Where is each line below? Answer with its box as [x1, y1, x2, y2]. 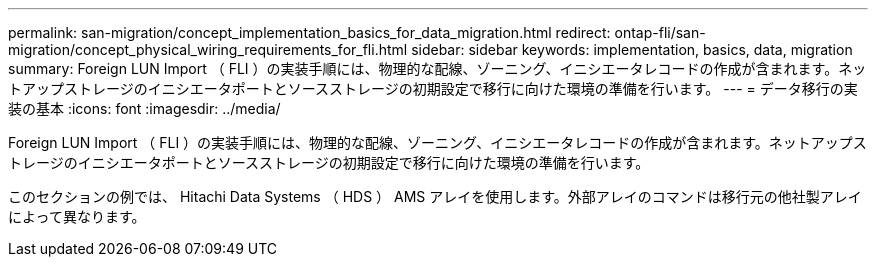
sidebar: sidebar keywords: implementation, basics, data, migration [411, 41, 853, 58]
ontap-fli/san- [614, 24, 706, 41]
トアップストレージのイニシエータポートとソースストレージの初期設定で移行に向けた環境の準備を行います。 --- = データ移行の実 [8, 80, 858, 97]
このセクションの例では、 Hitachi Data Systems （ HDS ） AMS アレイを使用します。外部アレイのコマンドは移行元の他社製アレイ [8, 188, 862, 205]
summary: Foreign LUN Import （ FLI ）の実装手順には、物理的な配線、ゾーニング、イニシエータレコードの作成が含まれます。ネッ [8, 60, 867, 77]
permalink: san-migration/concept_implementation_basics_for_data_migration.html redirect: [8, 24, 611, 41]
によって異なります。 [8, 208, 146, 225]
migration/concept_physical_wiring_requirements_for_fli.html [8, 41, 408, 58]
